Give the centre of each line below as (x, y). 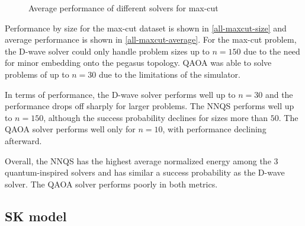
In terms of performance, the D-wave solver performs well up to (120, 94)
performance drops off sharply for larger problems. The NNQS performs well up (150, 106)
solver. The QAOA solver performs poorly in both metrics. (111, 184)
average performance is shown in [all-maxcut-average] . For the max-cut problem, (151, 39)
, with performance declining (214, 129)
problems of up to (37, 74)
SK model (36, 216)
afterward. (23, 140)
